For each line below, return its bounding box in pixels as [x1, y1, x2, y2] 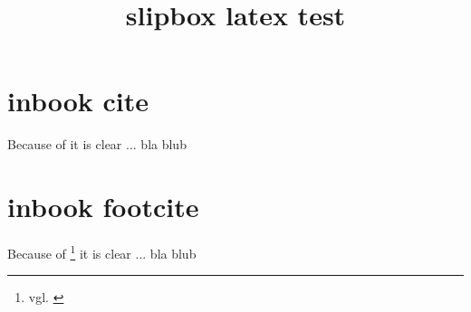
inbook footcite [7, 188, 199, 225]
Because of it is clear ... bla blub [7, 135, 187, 154]
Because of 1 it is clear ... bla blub [7, 241, 197, 262]
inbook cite [7, 82, 149, 119]
